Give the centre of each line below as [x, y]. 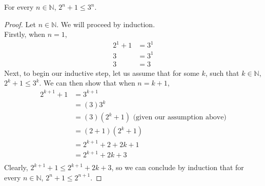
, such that [222, 73]
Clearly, [16, 167]
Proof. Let [20, 24]
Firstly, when [25, 34]
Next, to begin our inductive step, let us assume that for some [102, 73]
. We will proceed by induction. [106, 24]
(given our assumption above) [180, 118]
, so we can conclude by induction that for [178, 167]
